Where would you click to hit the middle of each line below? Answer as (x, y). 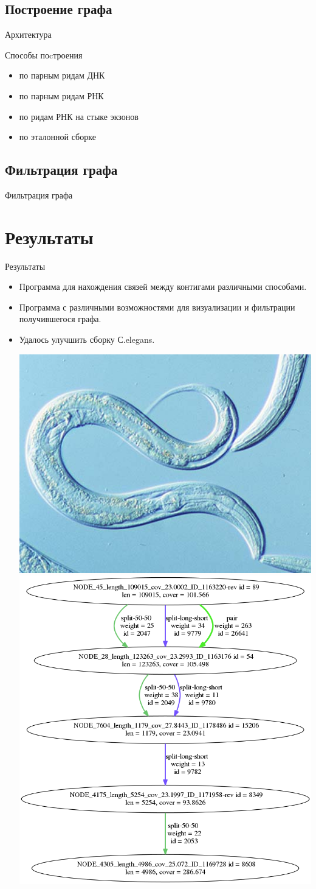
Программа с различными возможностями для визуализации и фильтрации (157, 307)
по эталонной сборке (57, 137)
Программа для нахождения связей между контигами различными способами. (163, 286)
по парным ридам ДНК (62, 75)
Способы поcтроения (44, 54)
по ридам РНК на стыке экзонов (79, 116)
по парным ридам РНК (61, 95)
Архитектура (28, 34)
